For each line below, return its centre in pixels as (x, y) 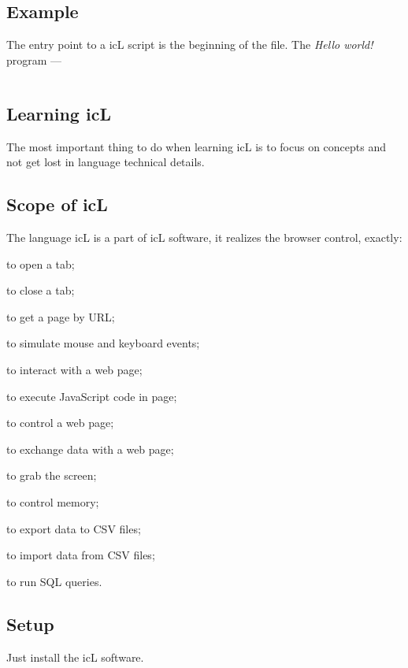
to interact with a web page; (74, 369)
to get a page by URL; (61, 316)
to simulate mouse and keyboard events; (103, 343)
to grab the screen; (52, 475)
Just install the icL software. (75, 657)
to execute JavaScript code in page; (92, 396)
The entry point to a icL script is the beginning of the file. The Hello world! (190, 45)
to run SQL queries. (54, 581)
